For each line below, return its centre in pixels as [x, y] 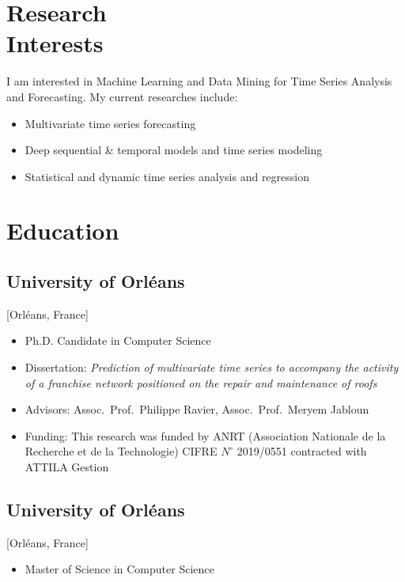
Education [63, 231]
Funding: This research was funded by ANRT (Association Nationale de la [205, 435]
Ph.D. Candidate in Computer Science [118, 340]
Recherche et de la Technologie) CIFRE [121, 451]
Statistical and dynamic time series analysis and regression [167, 176]
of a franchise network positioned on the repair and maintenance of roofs [201, 382]
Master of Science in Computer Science [119, 569]
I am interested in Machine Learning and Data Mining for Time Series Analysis [199, 81]
